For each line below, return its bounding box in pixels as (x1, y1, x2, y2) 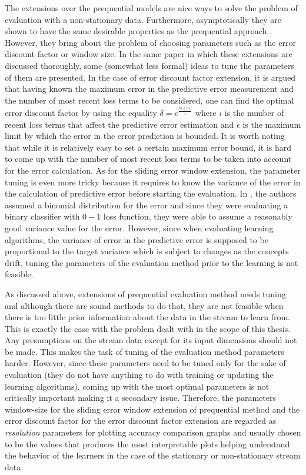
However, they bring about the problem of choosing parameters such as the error (5, 36, 296, 48)
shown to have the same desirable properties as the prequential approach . (5, 25, 272, 37)
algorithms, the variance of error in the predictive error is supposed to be (5, 233, 268, 245)
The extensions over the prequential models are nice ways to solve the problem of (5, 2, 298, 14)
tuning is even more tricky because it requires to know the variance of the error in (5, 175, 301, 188)
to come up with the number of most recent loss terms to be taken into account (5, 152, 292, 165)
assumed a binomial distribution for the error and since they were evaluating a (5, 198, 288, 211)
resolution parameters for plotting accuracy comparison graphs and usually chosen (5, 426, 301, 439)
